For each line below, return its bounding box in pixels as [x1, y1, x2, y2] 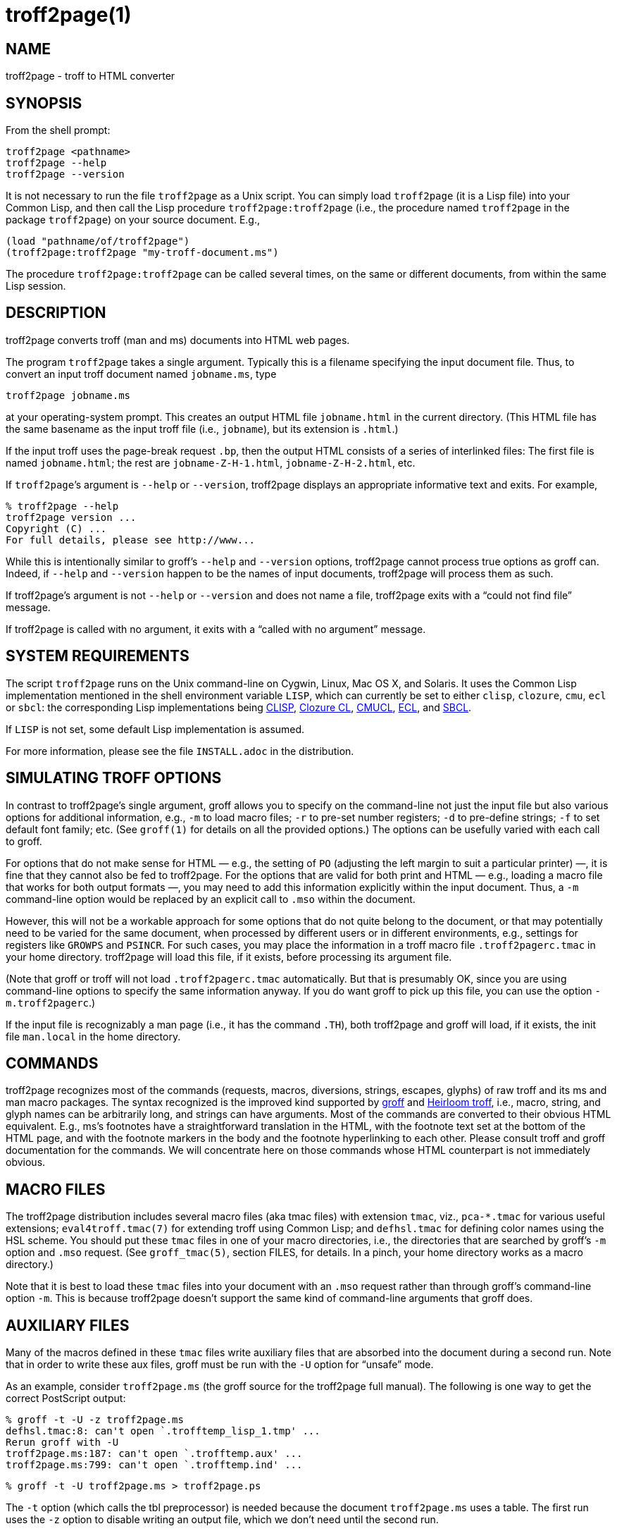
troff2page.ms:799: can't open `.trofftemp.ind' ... [6, 1459, 303, 1471]
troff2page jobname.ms [6, 389, 131, 401]
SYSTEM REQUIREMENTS [6, 647, 189, 665]
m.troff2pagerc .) [6, 996, 96, 1009]
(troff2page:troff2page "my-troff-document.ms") [6, 247, 279, 259]
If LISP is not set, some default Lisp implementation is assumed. [6, 723, 305, 735]
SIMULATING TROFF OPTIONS [6, 769, 222, 787]
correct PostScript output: [6, 1392, 126, 1405]
